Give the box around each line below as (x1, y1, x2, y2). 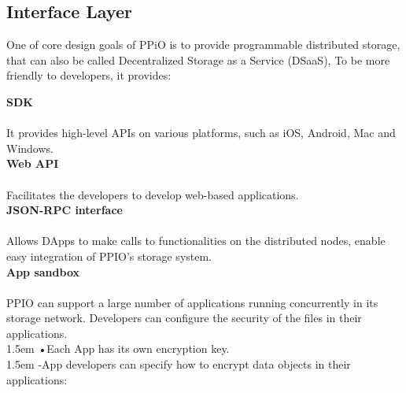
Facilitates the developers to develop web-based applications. (6, 186, 299, 202)
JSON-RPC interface (6, 202, 123, 218)
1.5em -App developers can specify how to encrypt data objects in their (6, 356, 351, 373)
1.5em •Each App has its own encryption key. (6, 340, 230, 357)
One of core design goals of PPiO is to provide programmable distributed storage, (6, 36, 400, 53)
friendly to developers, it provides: (6, 67, 172, 83)
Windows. (6, 139, 54, 156)
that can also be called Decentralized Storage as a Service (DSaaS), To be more (6, 51, 390, 68)
